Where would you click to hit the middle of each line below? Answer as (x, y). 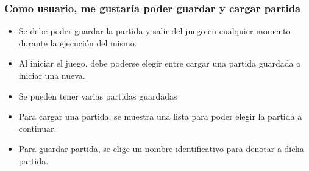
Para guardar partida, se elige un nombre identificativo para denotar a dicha (161, 149)
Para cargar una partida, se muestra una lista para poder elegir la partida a (160, 116)
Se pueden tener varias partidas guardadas (98, 96)
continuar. (37, 128)
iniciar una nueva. (52, 75)
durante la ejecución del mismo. (78, 42)
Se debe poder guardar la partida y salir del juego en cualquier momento (154, 31)
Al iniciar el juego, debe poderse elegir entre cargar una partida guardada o (160, 63)
